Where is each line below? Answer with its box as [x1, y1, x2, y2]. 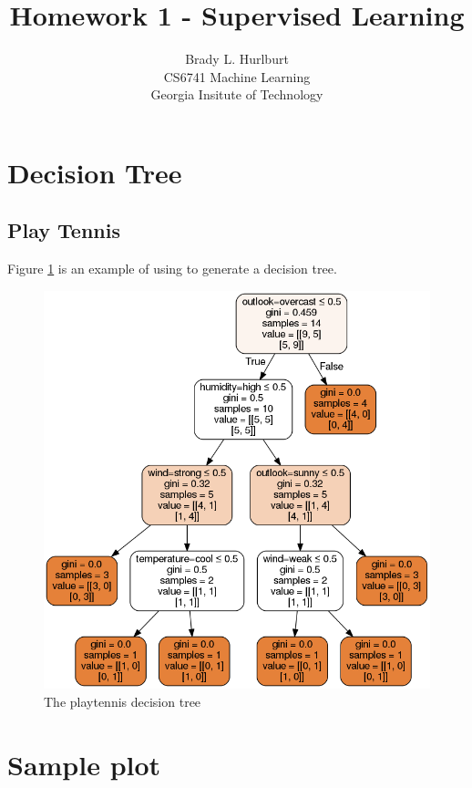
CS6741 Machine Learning [163, 67, 311, 86]
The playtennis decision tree [44, 691, 201, 710]
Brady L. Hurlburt [185, 49, 289, 68]
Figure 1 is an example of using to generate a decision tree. [7, 259, 337, 278]
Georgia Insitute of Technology [150, 85, 323, 104]
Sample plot [7, 745, 161, 783]
